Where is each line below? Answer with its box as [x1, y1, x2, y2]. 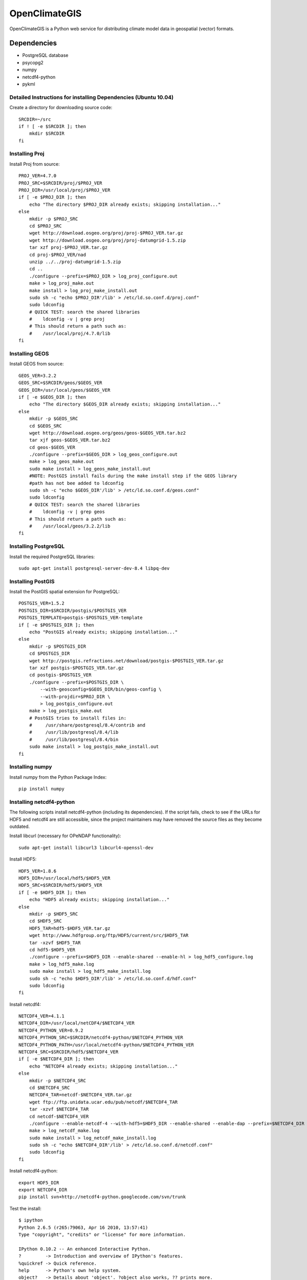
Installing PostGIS [9, 578, 55, 585]
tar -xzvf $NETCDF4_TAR [29, 1106, 89, 1112]
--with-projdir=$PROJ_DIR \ [40, 694, 111, 699]
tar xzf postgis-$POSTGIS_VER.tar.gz [29, 665, 124, 671]
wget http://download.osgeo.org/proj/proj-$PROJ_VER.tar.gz [29, 230, 184, 236]
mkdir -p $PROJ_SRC [29, 216, 78, 222]
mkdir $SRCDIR [29, 131, 65, 137]
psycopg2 [22, 59, 43, 66]
